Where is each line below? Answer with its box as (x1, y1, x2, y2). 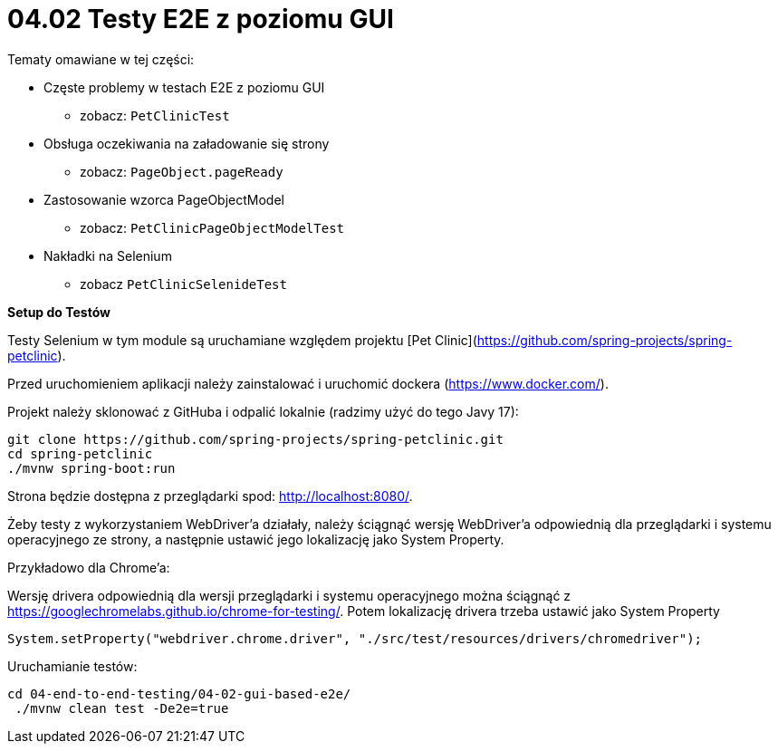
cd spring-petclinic (7, 446, 153, 461)
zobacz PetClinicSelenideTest (80, 275, 287, 292)
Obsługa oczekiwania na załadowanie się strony (43, 135, 330, 151)
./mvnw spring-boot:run (7, 460, 176, 476)
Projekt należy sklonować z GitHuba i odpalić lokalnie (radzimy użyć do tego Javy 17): (7, 403, 519, 419)
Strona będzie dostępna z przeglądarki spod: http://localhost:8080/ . (7, 487, 413, 504)
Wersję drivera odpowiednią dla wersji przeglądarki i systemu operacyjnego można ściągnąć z (7, 587, 571, 603)
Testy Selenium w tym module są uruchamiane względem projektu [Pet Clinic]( (7, 332, 477, 348)
